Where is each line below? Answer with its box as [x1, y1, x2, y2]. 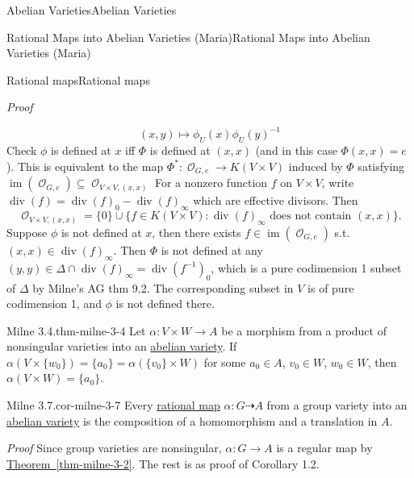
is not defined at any [161, 241, 263, 258]
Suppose [6, 223, 48, 240]
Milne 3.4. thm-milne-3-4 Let [6, 322, 146, 339]
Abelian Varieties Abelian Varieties [6, 2, 177, 18]
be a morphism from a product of [221, 322, 387, 339]
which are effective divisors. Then [193, 192, 358, 209]
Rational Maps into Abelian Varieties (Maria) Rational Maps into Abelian [6, 28, 370, 45]
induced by [288, 157, 343, 174]
